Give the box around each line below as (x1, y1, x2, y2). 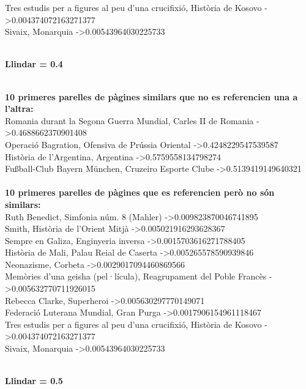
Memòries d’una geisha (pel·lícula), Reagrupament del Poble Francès (5, 270, 267, 283)
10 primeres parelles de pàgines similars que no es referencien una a (5, 90, 298, 103)
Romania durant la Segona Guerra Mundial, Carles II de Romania (5, 114, 254, 127)
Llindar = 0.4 (5, 57, 63, 70)
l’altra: (5, 102, 34, 115)
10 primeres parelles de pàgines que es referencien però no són (5, 186, 275, 199)
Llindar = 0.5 (5, 374, 63, 387)
